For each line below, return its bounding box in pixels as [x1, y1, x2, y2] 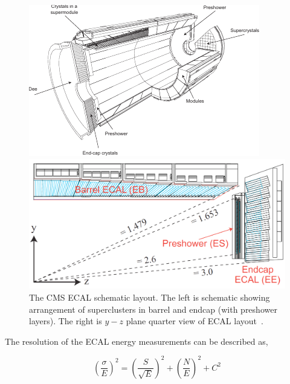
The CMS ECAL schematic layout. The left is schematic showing [29, 290, 270, 303]
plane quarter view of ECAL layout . [126, 315, 263, 327]
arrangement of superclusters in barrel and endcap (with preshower [29, 302, 277, 315]
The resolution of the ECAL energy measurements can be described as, [5, 334, 268, 347]
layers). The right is [29, 315, 102, 327]
